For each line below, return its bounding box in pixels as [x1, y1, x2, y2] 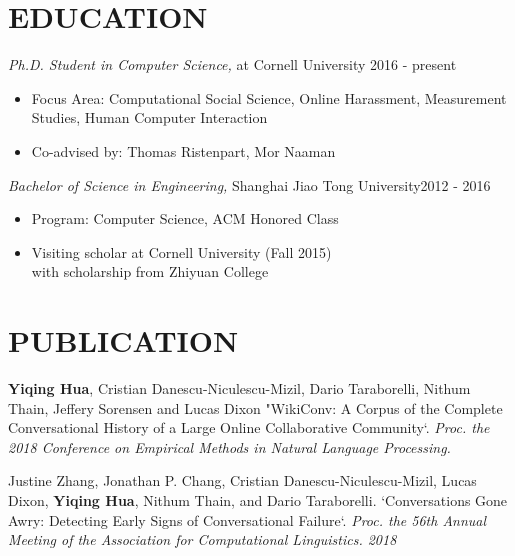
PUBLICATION [8, 320, 239, 361]
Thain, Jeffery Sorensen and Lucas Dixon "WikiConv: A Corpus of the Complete [8, 397, 503, 418]
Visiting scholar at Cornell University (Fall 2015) [31, 241, 332, 262]
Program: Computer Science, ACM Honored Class [31, 208, 339, 229]
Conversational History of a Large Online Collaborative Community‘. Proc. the [8, 417, 490, 438]
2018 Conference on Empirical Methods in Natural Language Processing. [8, 436, 451, 457]
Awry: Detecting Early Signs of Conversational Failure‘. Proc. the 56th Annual [8, 509, 487, 530]
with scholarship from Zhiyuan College [31, 261, 269, 282]
